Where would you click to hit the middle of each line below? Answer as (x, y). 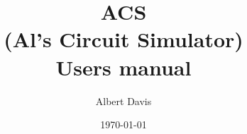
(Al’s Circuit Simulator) (123, 39)
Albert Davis (123, 100)
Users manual (123, 67)
